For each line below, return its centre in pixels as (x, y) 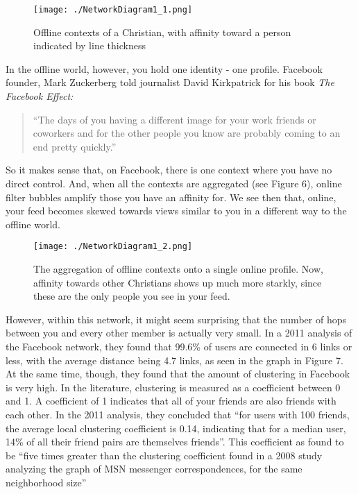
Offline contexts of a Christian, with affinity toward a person (162, 32)
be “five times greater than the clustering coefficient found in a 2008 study (164, 455)
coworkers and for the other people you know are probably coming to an (187, 133)
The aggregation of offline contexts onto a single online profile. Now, (178, 269)
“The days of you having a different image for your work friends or (174, 119)
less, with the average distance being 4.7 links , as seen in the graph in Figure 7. (174, 360)
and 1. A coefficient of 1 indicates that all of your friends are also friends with (171, 401)
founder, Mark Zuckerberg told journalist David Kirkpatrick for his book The (170, 82)
